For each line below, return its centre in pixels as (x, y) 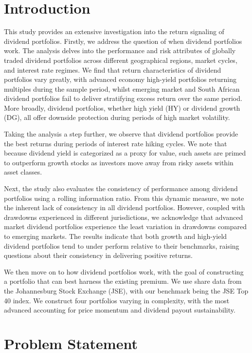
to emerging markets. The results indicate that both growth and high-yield (116, 236)
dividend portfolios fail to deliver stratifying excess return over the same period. (123, 98)
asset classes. (23, 172)
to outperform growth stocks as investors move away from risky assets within (119, 162)
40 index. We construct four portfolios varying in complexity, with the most (117, 300)
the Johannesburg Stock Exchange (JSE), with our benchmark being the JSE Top (126, 290)
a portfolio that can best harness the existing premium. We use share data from (123, 281)
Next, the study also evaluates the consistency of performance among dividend (121, 188)
